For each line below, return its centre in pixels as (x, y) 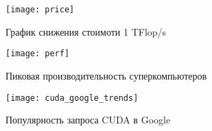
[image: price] (40, 10)
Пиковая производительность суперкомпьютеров (106, 75)
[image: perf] (38, 54)
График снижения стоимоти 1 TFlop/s (86, 31)
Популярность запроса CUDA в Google (88, 120)
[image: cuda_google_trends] (72, 98)
